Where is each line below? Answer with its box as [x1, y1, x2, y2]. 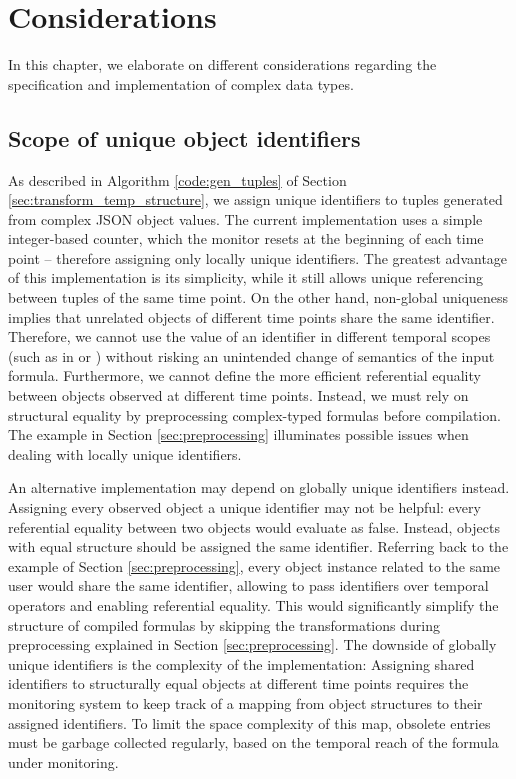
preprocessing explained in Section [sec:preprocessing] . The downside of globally [8, 634, 497, 655]
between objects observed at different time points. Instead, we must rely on [8, 385, 469, 406]
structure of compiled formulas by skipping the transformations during [8, 614, 440, 635]
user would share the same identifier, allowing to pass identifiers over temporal [8, 575, 489, 596]
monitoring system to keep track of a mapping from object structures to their [8, 692, 483, 713]
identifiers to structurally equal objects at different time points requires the [8, 673, 469, 694]
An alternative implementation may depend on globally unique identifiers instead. [8, 477, 510, 498]
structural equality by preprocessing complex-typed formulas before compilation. [8, 404, 501, 425]
